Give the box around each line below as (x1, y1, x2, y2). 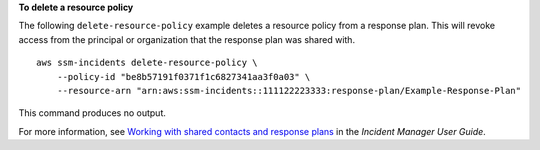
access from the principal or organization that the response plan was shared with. (18, 33, 355, 45)
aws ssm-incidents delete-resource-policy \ (36, 57, 259, 69)
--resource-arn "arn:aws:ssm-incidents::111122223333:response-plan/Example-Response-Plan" (56, 85, 522, 96)
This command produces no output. (18, 107, 167, 119)
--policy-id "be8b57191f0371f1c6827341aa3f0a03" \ (56, 71, 311, 82)
